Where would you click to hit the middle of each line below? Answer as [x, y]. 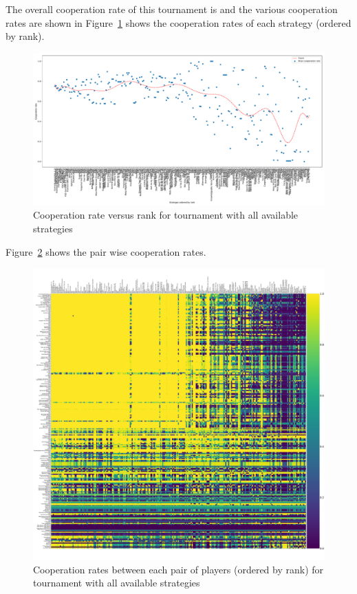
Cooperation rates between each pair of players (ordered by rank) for [178, 569]
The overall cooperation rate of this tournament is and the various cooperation [172, 9]
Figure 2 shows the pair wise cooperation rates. [106, 251]
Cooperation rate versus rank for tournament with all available [166, 215]
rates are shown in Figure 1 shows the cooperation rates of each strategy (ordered [178, 22]
